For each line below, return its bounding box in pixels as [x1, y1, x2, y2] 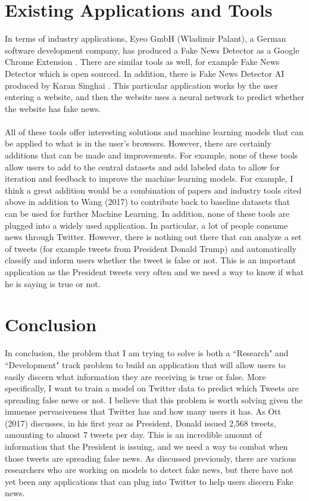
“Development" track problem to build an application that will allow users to [5, 358, 286, 371]
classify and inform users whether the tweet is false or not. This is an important [5, 254, 296, 266]
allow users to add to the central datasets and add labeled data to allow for [5, 160, 280, 173]
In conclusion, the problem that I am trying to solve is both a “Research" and [5, 347, 289, 359]
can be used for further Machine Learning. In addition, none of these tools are [5, 207, 290, 220]
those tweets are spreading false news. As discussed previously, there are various [5, 452, 296, 464]
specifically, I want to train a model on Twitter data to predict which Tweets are [5, 382, 299, 394]
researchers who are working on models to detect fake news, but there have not [5, 463, 294, 476]
